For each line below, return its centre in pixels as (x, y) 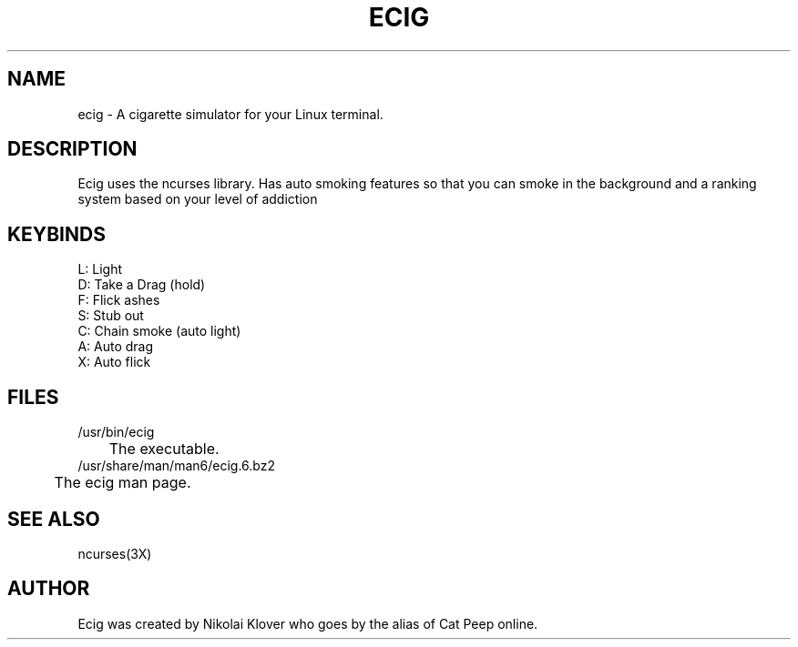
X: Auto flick (114, 362)
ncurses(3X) (115, 553)
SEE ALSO (54, 519)
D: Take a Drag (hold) (142, 285)
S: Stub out (111, 316)
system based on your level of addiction (198, 199)
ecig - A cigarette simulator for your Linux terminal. (230, 114)
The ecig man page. (123, 483)
